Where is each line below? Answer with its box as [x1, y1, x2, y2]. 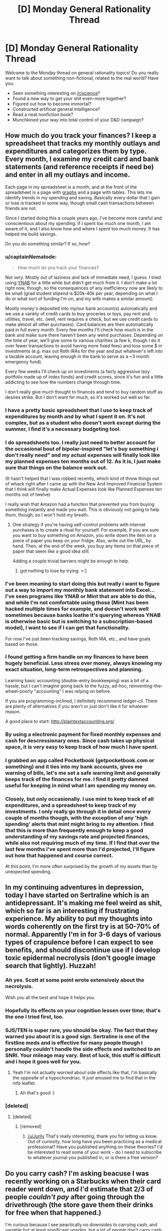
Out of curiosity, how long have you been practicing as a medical [27, 1139, 162, 1145]
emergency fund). [5, 359, 43, 365]
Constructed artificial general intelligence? [12, 106, 100, 112]
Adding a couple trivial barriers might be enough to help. [12, 558, 129, 564]
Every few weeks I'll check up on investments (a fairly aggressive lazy [5, 368, 150, 375]
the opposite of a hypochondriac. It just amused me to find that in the [12, 1074, 156, 1080]
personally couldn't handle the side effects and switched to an [5, 1045, 160, 1052]
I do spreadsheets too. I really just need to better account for [5, 439, 155, 446]
